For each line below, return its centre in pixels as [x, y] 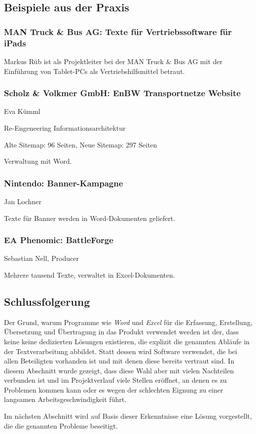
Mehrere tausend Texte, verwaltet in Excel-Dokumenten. [90, 274]
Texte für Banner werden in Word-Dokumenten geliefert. [90, 218]
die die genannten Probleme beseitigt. [61, 425]
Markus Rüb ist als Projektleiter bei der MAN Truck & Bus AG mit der [113, 61]
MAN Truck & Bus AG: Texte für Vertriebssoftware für [118, 31]
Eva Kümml [22, 111]
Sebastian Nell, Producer [42, 258]
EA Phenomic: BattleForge [59, 240]
